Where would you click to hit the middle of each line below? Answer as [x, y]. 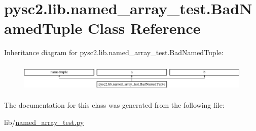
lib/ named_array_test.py [44, 122]
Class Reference [144, 28]
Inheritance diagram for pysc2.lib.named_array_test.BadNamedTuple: [114, 52]
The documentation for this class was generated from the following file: [114, 105]
